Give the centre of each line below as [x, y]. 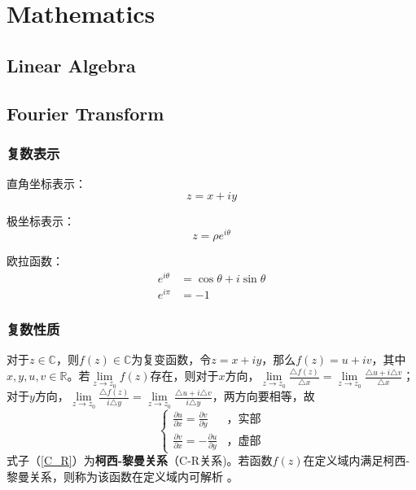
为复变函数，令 [171, 359]
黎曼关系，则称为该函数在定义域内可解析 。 [123, 476]
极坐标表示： [41, 220]
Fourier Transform [85, 113]
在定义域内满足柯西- [357, 460]
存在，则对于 [184, 376]
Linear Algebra [71, 65]
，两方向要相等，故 [263, 396]
